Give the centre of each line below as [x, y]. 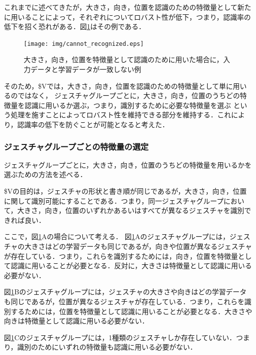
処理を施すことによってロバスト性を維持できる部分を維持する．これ [121, 115]
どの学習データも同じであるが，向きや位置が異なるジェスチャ [152, 246]
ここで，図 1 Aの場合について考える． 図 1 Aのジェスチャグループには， [117, 236]
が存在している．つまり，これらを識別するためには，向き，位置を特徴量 [121, 256]
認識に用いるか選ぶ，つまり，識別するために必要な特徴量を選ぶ [128, 105]
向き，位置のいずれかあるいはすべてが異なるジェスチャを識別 [145, 210]
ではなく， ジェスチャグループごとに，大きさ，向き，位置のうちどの [129, 95]
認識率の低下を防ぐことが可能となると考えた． [93, 124]
